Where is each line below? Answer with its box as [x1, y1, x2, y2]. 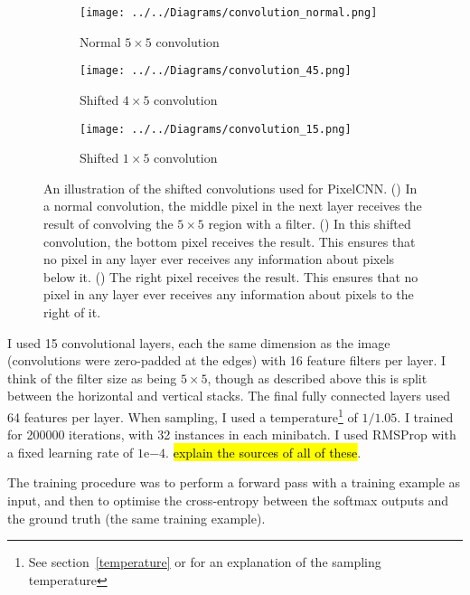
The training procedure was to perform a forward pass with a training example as [7, 473, 461, 492]
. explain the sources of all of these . [165, 442, 362, 461]
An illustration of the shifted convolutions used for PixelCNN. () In [43, 178, 418, 197]
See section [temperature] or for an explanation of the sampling [28, 552, 381, 571]
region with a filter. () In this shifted [208, 213, 411, 232]
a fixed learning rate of [7, 442, 134, 461]
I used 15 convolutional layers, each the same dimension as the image [7, 333, 390, 352]
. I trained [397, 407, 454, 426]
